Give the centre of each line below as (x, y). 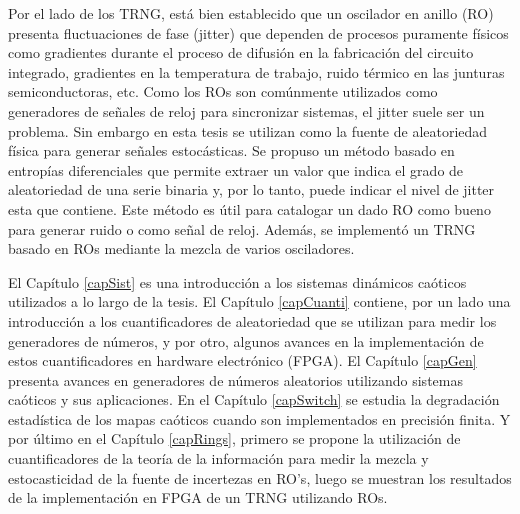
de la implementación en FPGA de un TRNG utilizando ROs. (198, 497)
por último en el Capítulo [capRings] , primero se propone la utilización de (234, 438)
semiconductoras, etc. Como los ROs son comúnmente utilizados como (223, 91)
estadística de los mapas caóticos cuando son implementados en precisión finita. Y (259, 418)
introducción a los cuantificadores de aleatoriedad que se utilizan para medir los (252, 320)
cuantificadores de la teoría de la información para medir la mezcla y (218, 458)
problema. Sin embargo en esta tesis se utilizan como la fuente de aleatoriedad (248, 130)
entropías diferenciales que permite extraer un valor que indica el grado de (236, 169)
